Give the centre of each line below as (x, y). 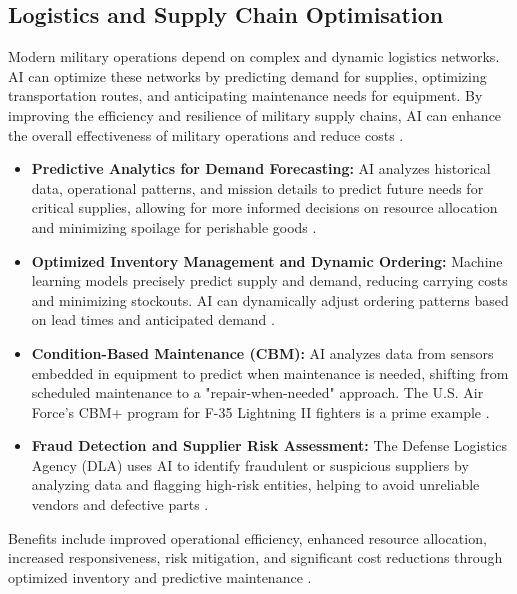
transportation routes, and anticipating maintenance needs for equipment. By (245, 95)
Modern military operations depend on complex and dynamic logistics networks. (254, 56)
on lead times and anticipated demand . (153, 319)
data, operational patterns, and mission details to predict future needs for (257, 187)
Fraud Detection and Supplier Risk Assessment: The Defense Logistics (269, 445)
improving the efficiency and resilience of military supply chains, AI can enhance (255, 114)
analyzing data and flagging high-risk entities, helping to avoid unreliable (255, 484)
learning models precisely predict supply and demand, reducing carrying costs (269, 280)
